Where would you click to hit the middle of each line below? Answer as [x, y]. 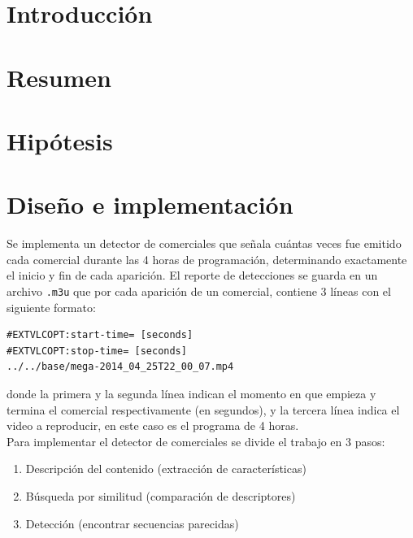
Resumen [59, 77]
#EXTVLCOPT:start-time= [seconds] [100, 335]
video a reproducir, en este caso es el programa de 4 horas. [153, 425]
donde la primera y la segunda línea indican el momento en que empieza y [191, 394]
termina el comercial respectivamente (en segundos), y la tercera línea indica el [203, 409]
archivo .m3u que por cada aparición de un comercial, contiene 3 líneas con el [199, 291]
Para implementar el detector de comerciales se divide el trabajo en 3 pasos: [196, 441]
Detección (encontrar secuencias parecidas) [132, 523]
